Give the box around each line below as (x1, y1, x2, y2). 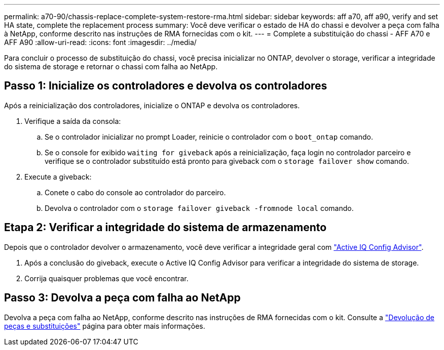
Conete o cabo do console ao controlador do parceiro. (45, 188, 226, 197)
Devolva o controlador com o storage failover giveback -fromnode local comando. (45, 203, 354, 212)
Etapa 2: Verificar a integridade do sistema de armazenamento (4, 221, 327, 234)
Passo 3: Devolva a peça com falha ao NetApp (4, 291, 241, 304)
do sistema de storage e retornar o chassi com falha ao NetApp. (4, 62, 218, 71)
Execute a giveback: (24, 172, 92, 181)
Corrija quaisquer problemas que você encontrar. (24, 274, 189, 283)
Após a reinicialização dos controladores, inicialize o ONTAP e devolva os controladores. (4, 101, 300, 110)
